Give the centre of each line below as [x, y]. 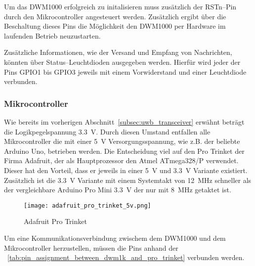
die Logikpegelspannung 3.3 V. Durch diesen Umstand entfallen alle [107, 131]
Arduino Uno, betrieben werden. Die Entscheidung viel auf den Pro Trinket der [124, 151]
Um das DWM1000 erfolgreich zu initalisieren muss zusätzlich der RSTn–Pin [120, 6]
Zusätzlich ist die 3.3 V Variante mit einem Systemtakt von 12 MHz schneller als [128, 180]
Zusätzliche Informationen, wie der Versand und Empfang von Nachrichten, [118, 52]
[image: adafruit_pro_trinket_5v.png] [87, 205]
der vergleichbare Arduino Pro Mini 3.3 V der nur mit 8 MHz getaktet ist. [118, 190]
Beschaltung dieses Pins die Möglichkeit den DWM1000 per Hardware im [115, 26]
